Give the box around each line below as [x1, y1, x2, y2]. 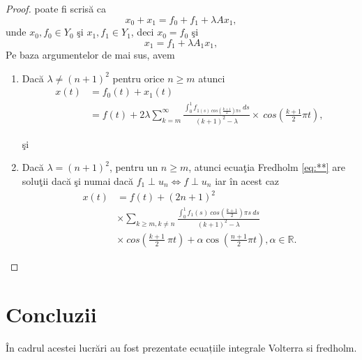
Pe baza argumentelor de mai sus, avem [6, 47, 175, 62]
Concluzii [6, 299, 97, 328]
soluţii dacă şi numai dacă [22, 173, 134, 188]
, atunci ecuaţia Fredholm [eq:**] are [188, 160, 345, 174]
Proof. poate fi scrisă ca [6, 1, 107, 15]
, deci [130, 24, 154, 39]
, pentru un [109, 160, 158, 174]
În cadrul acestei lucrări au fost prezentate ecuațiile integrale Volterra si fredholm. [6, 340, 357, 354]
